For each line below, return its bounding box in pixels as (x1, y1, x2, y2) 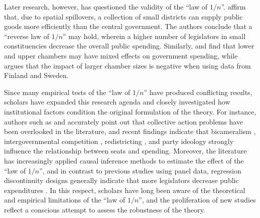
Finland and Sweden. (4, 70, 69, 80)
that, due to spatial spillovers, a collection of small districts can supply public (4, 11, 243, 21)
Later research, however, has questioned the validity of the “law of (4, 1, 208, 11)
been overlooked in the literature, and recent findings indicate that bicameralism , (4, 126, 256, 136)
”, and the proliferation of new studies (139, 194, 256, 205)
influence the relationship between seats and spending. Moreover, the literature (4, 145, 247, 156)
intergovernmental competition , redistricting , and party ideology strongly (4, 135, 234, 146)
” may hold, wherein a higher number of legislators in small (63, 30, 246, 41)
